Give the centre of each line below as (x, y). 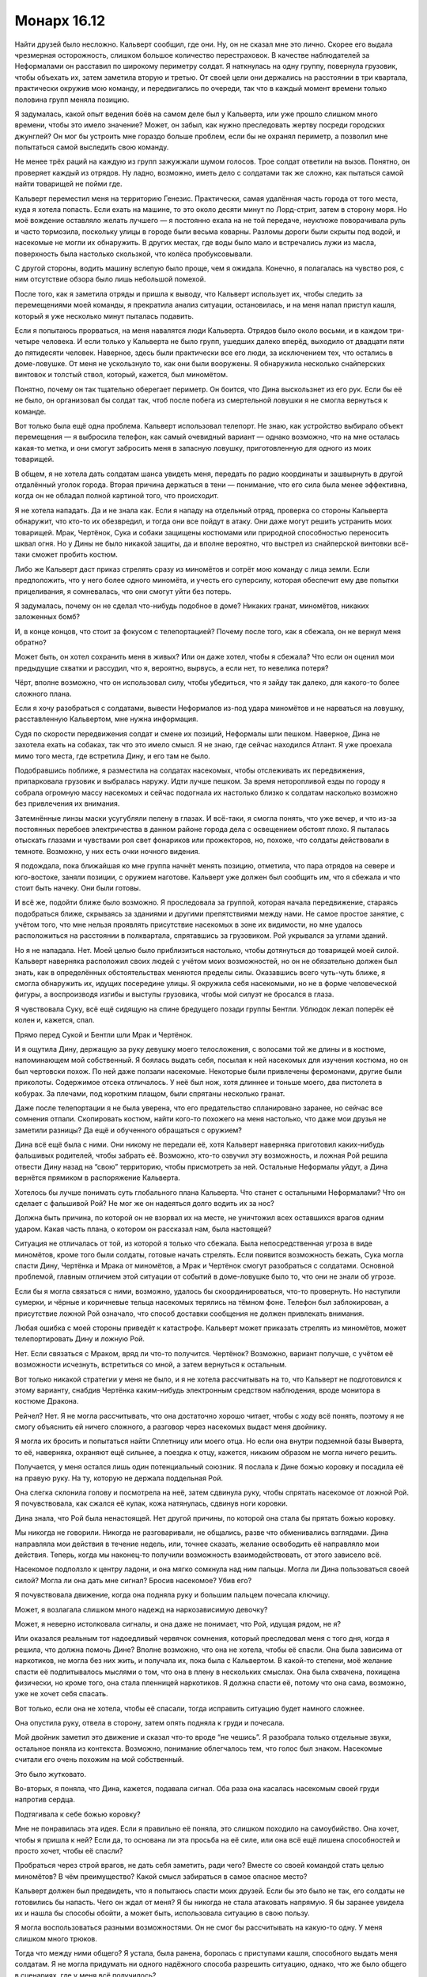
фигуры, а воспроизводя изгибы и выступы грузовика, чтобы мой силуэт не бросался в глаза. (174, 994)
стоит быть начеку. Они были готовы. (78, 888)
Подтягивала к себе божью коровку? (78, 1814)
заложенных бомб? (47, 617)
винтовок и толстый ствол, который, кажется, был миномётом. (121, 375)
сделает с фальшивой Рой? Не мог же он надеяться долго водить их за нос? (144, 1204)
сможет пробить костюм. (75, 554)
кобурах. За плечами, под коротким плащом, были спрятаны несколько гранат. (150, 1093)
